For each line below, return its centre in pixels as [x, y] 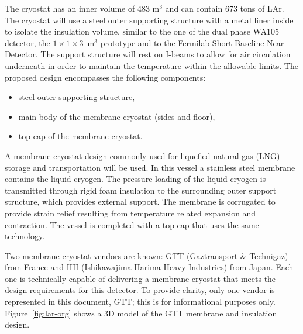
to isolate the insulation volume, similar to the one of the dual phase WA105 [142, 31]
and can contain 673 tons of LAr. [225, 8]
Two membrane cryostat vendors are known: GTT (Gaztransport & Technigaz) [147, 255]
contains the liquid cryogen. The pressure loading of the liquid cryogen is [135, 179]
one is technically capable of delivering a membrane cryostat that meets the [140, 278]
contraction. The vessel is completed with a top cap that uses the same [132, 224]
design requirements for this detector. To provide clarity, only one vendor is [140, 290]
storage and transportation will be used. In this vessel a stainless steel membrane [150, 167]
